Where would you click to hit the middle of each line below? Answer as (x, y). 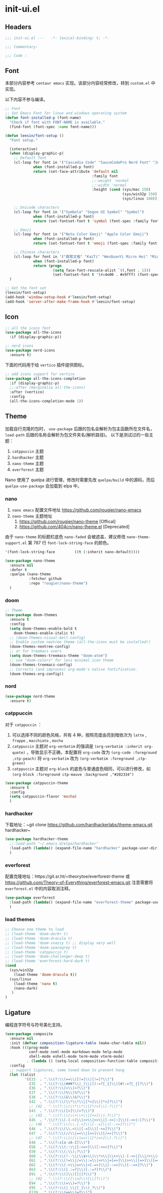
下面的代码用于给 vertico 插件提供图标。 (46, 365)
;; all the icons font (28, 328)
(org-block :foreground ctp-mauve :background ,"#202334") (73, 775)
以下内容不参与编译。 (26, 99)
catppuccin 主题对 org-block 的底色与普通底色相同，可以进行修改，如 (81, 768)
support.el (16, 543)
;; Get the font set (26, 288)
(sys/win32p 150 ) (140, 194)
